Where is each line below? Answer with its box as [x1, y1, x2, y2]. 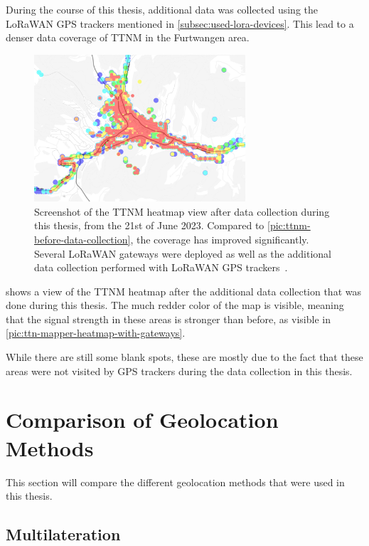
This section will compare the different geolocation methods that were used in [6, 474, 345, 489]
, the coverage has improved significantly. [130, 231, 309, 246]
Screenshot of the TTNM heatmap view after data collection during [34, 204, 330, 219]
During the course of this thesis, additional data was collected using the [6, 2, 319, 16]
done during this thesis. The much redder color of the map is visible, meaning [6, 298, 344, 313]
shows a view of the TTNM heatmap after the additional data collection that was [6, 283, 361, 298]
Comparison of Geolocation [6, 405, 279, 434]
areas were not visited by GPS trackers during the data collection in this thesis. [6, 363, 353, 378]
